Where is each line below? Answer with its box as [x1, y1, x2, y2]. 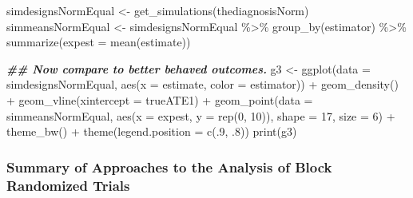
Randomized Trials [6, 175, 130, 195]
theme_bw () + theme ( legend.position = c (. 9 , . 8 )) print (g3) [6, 123, 297, 140]
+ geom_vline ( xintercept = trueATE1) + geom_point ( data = [6, 91, 313, 108]
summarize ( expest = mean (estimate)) [6, 34, 191, 50]
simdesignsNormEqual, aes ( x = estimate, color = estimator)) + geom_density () [6, 76, 399, 93]
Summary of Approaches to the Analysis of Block [6, 156, 332, 176]
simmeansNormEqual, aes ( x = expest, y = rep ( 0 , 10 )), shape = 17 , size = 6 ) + [6, 107, 395, 124]
